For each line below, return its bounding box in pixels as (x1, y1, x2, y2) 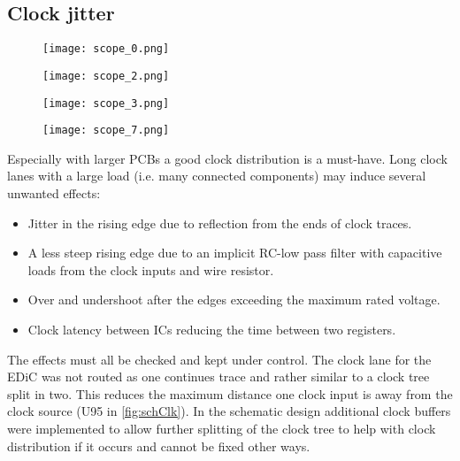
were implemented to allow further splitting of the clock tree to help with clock (7, 419, 436, 437)
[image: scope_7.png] (42, 124, 170, 137)
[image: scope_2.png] (42, 69, 170, 82)
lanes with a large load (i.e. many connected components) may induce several (7, 166, 426, 185)
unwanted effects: (7, 184, 101, 203)
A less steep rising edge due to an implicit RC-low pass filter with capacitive (27, 243, 442, 262)
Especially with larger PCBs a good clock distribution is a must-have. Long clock (7, 149, 448, 167)
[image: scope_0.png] (42, 42, 170, 56)
